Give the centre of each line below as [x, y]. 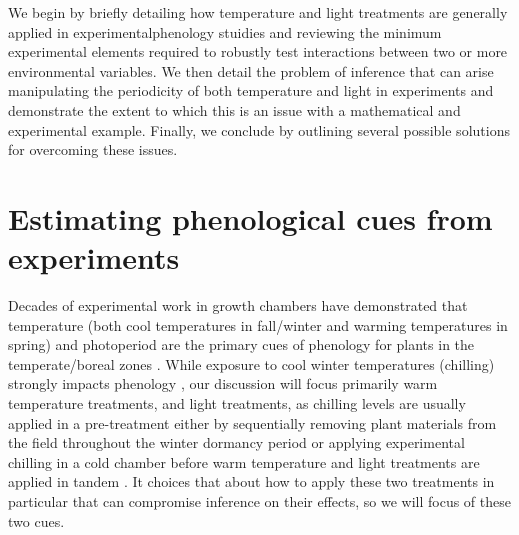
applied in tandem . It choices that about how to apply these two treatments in [251, 481]
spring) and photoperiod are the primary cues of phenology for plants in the [241, 344]
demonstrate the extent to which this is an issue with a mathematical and [234, 109]
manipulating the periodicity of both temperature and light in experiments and [251, 90]
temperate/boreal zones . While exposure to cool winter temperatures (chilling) [251, 363]
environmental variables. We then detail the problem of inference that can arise [251, 70]
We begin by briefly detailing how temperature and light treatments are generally [258, 12]
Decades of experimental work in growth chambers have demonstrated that [238, 305]
